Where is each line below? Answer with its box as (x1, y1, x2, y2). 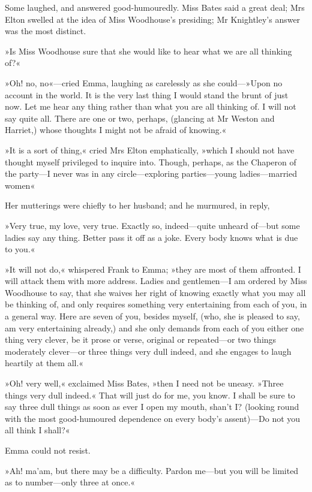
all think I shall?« (5, 424, 70, 436)
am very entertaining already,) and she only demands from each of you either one (5, 321, 304, 334)
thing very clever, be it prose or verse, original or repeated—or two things (5, 333, 277, 346)
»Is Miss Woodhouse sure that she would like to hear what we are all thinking (5, 44, 292, 57)
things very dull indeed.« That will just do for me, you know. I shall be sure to (5, 388, 295, 401)
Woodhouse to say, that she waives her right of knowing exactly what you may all (5, 286, 306, 298)
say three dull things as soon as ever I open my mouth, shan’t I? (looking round (5, 400, 299, 413)
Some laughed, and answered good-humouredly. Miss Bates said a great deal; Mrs (5, 1, 305, 13)
